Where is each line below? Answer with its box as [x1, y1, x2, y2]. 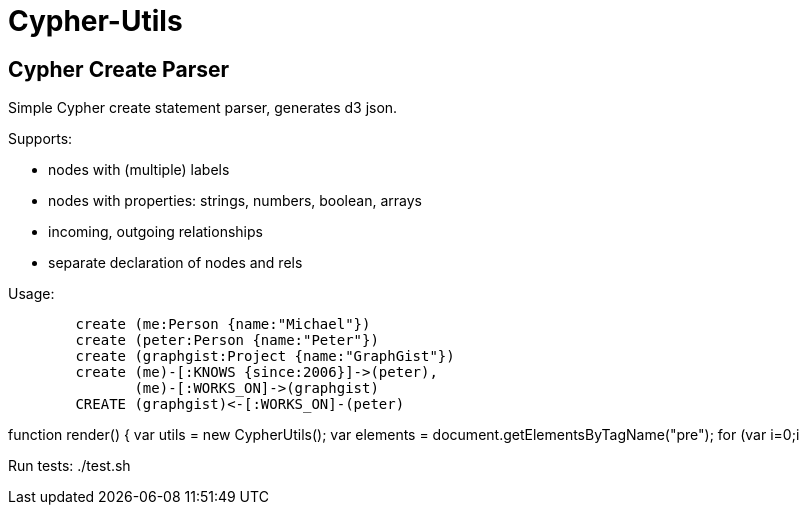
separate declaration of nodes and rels [48, 254, 303, 272]
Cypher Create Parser [8, 56, 230, 82]
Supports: [8, 130, 73, 148]
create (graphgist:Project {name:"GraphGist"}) [75, 348, 455, 365]
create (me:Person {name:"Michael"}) [75, 316, 371, 333]
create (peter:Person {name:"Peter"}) [75, 332, 379, 349]
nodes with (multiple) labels [48, 161, 230, 179]
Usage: [8, 285, 55, 303]
